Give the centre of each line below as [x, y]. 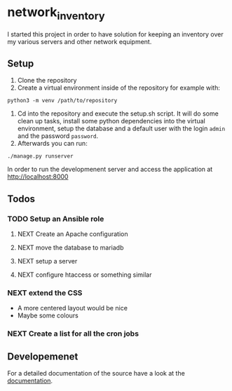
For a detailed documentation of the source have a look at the [96, 373]
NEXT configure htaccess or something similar [84, 275]
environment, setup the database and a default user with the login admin [121, 129]
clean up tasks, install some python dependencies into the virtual [111, 121]
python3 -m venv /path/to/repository [62, 101]
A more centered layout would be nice [73, 308]
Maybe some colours [48, 315]
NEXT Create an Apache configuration [73, 234]
